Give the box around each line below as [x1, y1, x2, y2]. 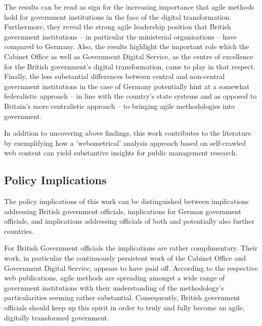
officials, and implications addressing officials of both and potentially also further [4, 216, 255, 226]
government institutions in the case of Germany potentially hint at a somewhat [4, 80, 250, 91]
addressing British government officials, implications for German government [4, 206, 242, 216]
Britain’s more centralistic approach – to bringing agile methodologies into [4, 100, 235, 111]
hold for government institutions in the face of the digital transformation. [4, 11, 232, 22]
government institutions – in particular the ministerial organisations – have [4, 31, 237, 42]
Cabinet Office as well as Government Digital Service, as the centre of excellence [4, 51, 253, 61]
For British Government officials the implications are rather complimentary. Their [4, 242, 258, 253]
